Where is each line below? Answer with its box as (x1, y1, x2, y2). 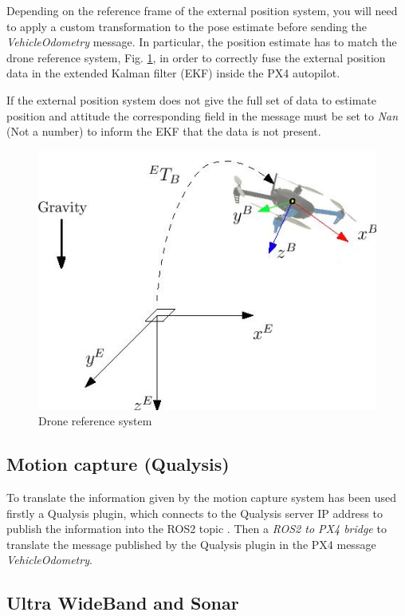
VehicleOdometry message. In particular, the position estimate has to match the (6, 34, 397, 50)
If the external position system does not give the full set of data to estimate (6, 91, 377, 108)
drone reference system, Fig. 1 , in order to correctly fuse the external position (6, 49, 386, 65)
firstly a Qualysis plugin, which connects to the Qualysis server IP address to (6, 504, 383, 521)
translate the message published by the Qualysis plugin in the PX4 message (6, 535, 376, 552)
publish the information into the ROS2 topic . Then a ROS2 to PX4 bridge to (6, 520, 387, 537)
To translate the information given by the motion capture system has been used (6, 489, 396, 506)
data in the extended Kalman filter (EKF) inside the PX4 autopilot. (6, 65, 340, 81)
